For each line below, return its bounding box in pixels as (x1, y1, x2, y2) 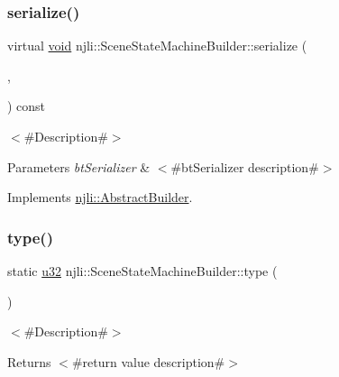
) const (7, 97, 46, 115)
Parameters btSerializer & (7, 157, 151, 176)
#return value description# (71, 352, 225, 371)
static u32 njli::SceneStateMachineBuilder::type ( (7, 262, 278, 280)
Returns (7, 352, 51, 371)
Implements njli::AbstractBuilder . (7, 188, 193, 207)
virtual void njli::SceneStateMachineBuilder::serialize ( (7, 36, 307, 55)
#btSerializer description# (170, 157, 319, 176)
